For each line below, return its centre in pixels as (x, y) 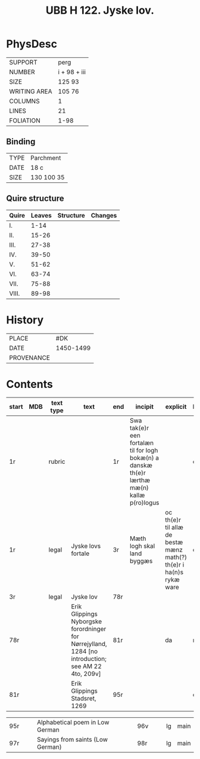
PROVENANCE (30, 357)
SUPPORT (23, 62)
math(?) (176, 558)
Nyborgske (87, 622)
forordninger (89, 629)
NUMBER (22, 72)
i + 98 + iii (72, 72)
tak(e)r (140, 428)
